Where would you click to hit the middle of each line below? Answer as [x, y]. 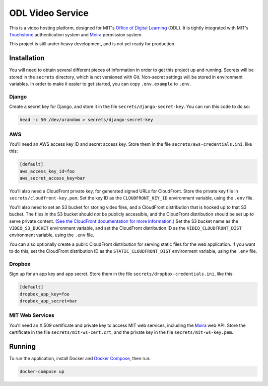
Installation [27, 58]
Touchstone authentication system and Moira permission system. [76, 34]
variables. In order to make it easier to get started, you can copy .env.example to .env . [100, 84]
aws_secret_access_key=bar [52, 178]
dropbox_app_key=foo [44, 294]
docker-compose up [42, 372]
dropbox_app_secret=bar [49, 301]
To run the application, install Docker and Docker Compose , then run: [80, 359]
